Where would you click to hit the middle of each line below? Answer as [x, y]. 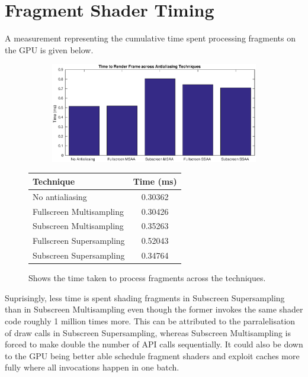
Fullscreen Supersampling [79, 241]
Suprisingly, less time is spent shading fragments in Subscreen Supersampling [145, 297]
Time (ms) [155, 181]
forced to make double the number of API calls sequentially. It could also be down [154, 344]
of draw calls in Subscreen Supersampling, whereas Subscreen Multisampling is [148, 332]
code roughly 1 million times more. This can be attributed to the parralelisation [150, 320]
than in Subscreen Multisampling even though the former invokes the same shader [154, 309]
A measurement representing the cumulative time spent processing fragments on [150, 38]
